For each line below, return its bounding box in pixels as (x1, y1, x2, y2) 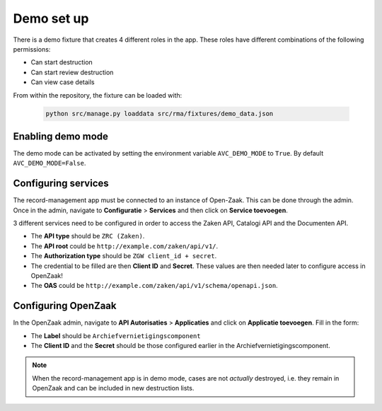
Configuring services (13, 178, 109, 190)
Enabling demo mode (13, 130, 109, 142)
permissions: (13, 45, 51, 53)
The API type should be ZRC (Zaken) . (30, 232, 145, 241)
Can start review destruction (30, 68, 114, 76)
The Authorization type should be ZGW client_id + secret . (30, 252, 217, 260)
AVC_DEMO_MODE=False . (13, 159, 86, 168)
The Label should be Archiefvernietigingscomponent (30, 331, 201, 340)
